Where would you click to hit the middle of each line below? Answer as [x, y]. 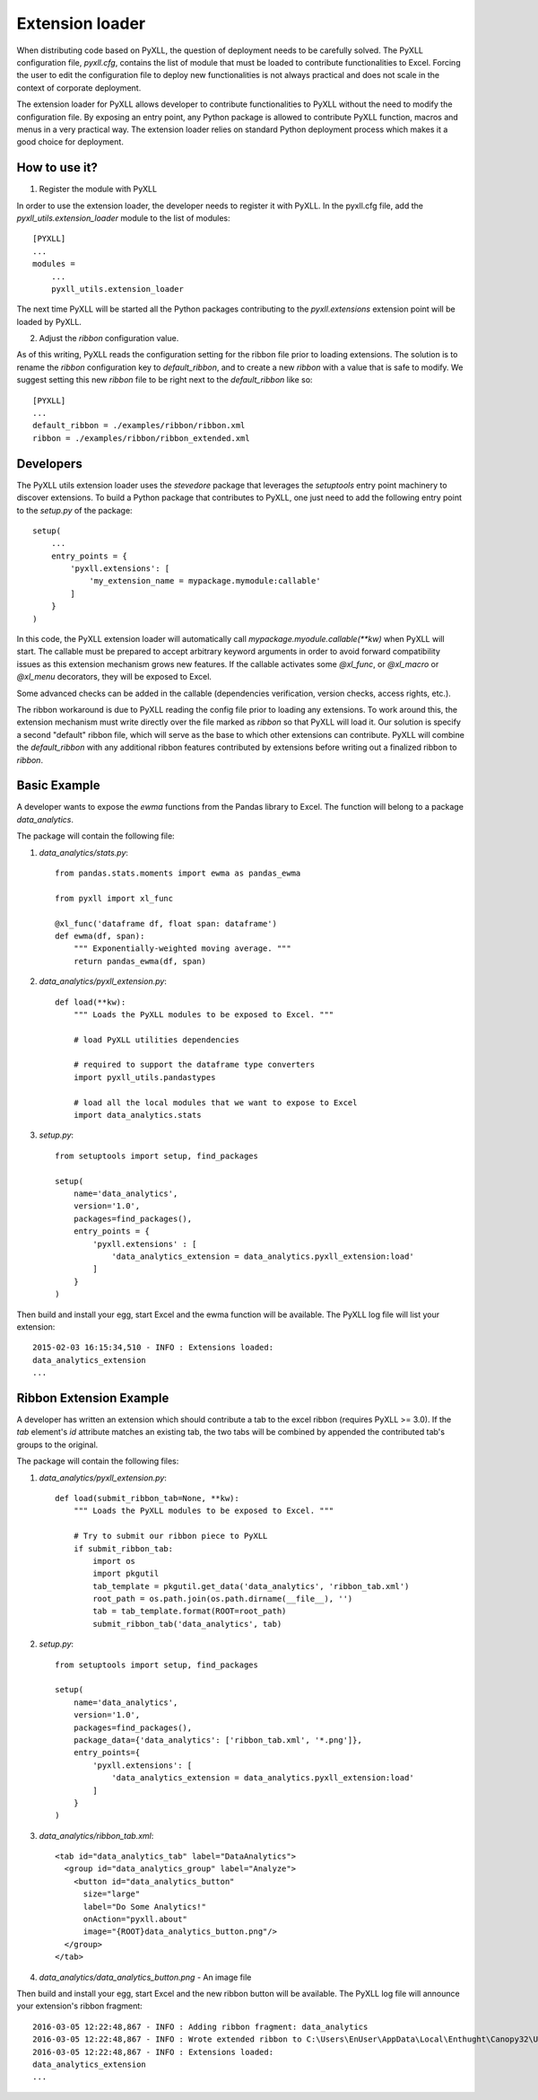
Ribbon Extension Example [93, 1397]
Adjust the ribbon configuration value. [109, 338]
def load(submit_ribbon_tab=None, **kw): [147, 1498]
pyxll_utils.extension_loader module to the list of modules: [123, 218]
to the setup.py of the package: [75, 510]
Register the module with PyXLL [98, 189]
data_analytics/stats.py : [84, 852]
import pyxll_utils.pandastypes [144, 1077]
